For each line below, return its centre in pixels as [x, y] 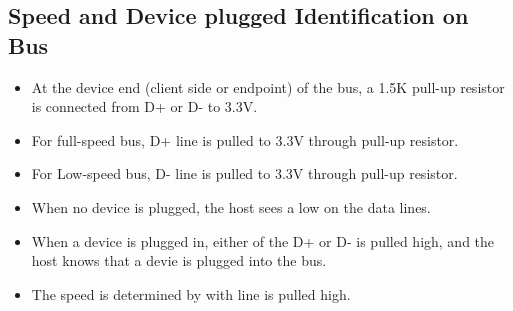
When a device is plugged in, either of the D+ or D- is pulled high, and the [263, 240]
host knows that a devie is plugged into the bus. [179, 260]
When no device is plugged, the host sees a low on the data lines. [231, 206]
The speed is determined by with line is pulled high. [191, 293]
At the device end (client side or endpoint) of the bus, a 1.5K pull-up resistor [268, 86]
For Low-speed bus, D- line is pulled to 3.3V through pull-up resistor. [244, 173]
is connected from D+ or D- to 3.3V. [144, 106]
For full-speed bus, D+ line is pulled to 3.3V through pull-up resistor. [245, 139]
